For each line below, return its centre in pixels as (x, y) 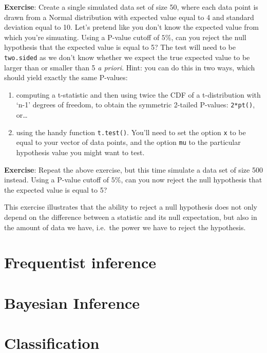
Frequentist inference (80, 262)
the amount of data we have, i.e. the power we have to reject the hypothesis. (125, 227)
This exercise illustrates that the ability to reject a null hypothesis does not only (131, 207)
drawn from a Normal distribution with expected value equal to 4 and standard (129, 17)
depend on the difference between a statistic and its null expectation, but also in (131, 217)
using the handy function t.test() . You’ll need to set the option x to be (131, 132)
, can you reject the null (209, 37)
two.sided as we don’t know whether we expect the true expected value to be (127, 57)
